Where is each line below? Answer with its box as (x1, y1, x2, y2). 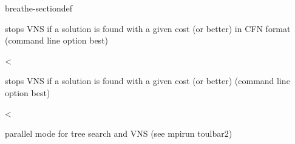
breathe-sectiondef (5, 2, 72, 14)
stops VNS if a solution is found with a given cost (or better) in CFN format (5, 22, 291, 34)
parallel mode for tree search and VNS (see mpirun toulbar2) (5, 127, 232, 140)
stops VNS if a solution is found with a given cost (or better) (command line (5, 74, 290, 87)
